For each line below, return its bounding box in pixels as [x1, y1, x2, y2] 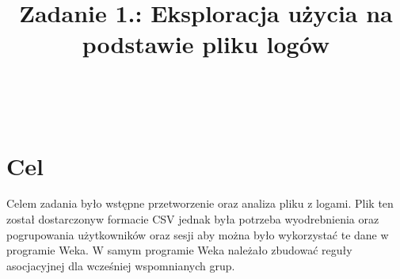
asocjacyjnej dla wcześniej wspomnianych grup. [6, 257, 235, 273]
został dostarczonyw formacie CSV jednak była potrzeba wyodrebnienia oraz [6, 211, 379, 227]
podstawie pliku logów [82, 28, 330, 60]
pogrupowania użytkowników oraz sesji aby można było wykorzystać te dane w [6, 226, 389, 243]
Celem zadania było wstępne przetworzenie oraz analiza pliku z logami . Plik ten [6, 195, 394, 212]
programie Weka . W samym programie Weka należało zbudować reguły [6, 242, 352, 258]
